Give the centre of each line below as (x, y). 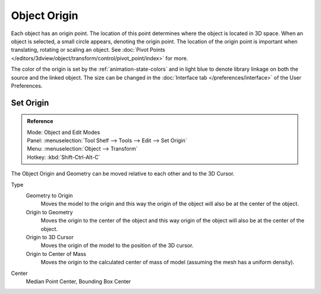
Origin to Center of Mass (56, 254)
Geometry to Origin (49, 196)
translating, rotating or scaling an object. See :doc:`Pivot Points (88, 50)
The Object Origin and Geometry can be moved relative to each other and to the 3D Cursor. (123, 174)
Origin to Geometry (49, 212)
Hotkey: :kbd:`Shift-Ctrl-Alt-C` (64, 157)
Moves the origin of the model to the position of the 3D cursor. (117, 245)
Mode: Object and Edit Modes (64, 132)
